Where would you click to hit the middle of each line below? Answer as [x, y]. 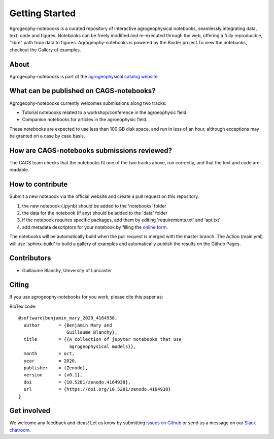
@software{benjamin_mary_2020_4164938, [68, 318]
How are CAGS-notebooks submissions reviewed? [91, 150]
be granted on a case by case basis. [47, 136]
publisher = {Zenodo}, [56, 368]
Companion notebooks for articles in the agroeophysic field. [85, 120]
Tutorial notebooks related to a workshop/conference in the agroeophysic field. [105, 112]
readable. [19, 170]
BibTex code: [23, 306]
